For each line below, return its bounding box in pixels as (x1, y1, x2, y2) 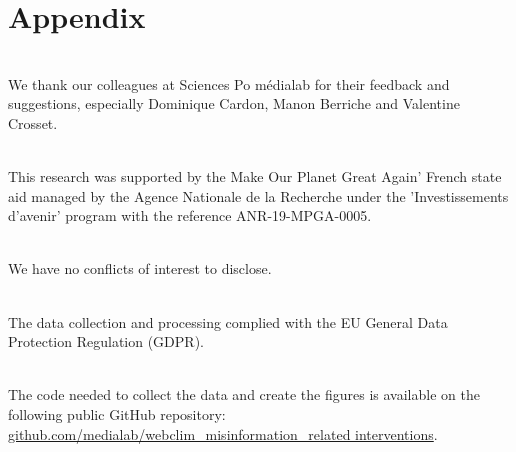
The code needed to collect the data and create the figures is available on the (8, 384, 480, 405)
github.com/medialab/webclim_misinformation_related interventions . (8, 423, 438, 444)
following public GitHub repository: (8, 404, 226, 425)
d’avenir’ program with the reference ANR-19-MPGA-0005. (8, 205, 372, 226)
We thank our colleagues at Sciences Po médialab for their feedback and (8, 73, 450, 94)
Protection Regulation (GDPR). (8, 331, 204, 352)
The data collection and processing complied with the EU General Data (8, 311, 448, 332)
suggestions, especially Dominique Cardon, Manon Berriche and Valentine (8, 93, 460, 114)
